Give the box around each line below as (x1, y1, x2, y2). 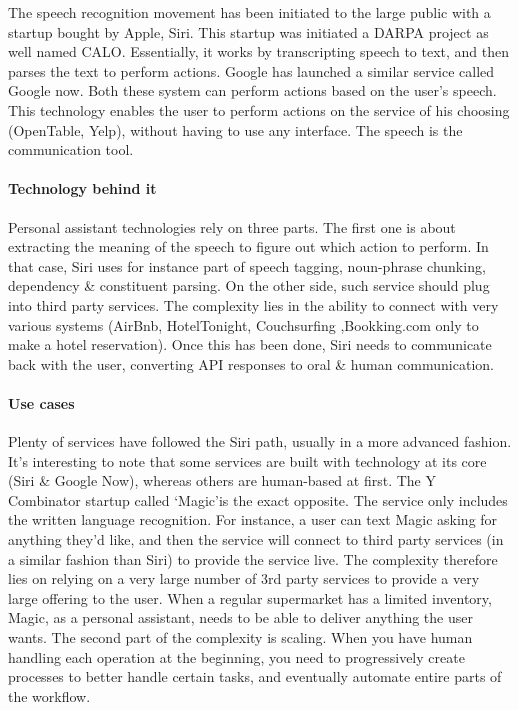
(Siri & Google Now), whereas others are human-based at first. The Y (8, 470, 436, 491)
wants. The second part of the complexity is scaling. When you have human (8, 627, 473, 648)
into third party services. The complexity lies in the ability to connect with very (8, 294, 499, 315)
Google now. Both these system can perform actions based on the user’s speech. (8, 80, 497, 101)
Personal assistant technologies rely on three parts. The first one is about (8, 216, 456, 237)
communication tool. (8, 139, 134, 160)
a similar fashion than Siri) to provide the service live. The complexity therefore (8, 548, 498, 569)
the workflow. (8, 685, 91, 706)
